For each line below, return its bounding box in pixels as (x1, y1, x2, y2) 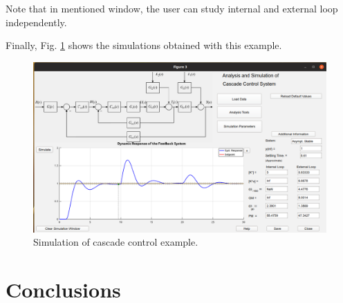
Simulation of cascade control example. (33, 235, 198, 249)
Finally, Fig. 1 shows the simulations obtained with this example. (6, 38, 282, 52)
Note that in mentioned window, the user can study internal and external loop (6, 1, 338, 15)
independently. (6, 14, 67, 29)
